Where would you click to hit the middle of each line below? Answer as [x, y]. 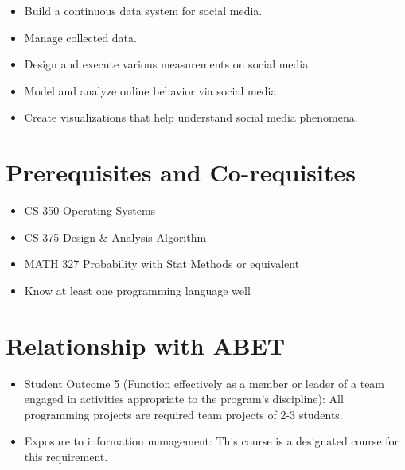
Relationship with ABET [146, 345]
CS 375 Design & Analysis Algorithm [115, 237]
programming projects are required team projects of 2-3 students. [183, 414]
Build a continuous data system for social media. [143, 10]
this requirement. [66, 456]
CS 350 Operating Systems [90, 210]
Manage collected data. [80, 37]
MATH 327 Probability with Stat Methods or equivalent [162, 264]
